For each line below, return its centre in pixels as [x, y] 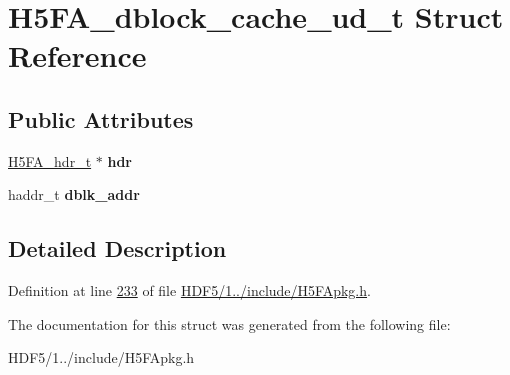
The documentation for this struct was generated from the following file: [229, 323]
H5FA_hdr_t [50, 160]
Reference [77, 55]
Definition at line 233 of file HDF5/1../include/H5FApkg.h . [189, 290]
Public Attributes [101, 118]
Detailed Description [117, 248]
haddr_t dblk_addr [74, 194]
